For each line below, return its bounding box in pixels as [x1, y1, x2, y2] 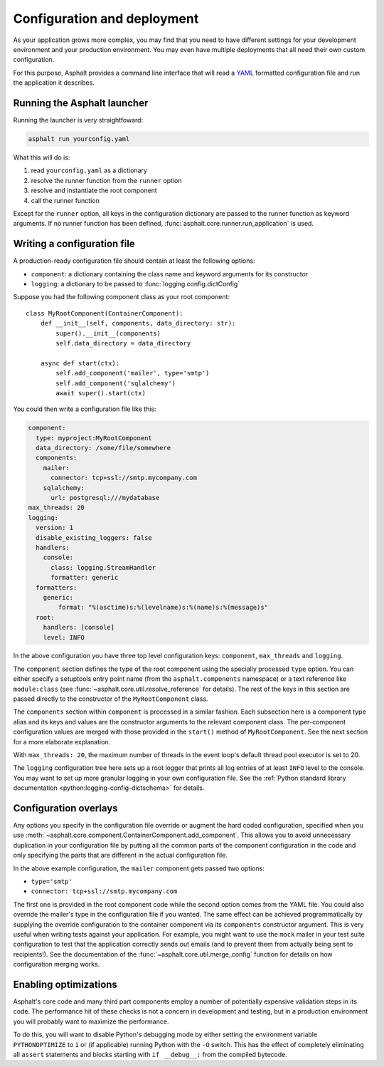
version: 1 [36, 524, 74, 532]
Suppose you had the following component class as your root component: [13, 293, 230, 301]
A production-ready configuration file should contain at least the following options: [13, 256, 255, 265]
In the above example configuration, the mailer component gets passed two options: [13, 864, 265, 873]
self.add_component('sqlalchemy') [55, 379, 176, 387]
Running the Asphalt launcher [13, 97, 149, 109]
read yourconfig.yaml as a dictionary [31, 166, 147, 175]
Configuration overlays [13, 802, 118, 814]
